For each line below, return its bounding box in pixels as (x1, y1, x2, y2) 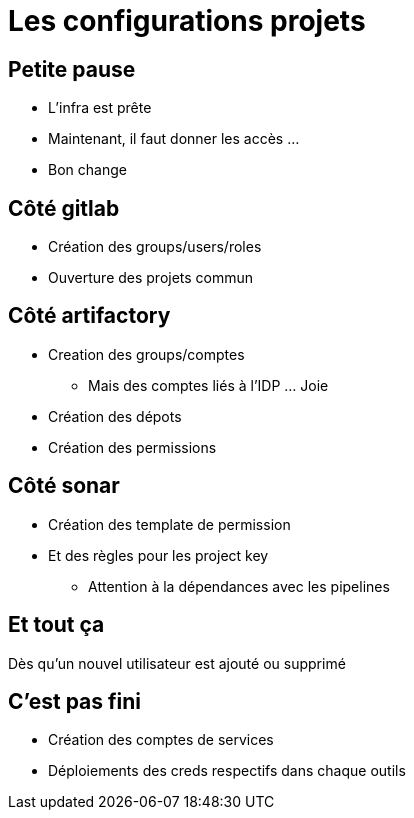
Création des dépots (48, 407, 182, 425)
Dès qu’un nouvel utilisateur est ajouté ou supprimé (8, 654, 346, 672)
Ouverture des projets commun (48, 269, 254, 287)
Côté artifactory (8, 303, 171, 329)
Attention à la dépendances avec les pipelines (88, 577, 390, 595)
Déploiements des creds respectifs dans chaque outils (48, 762, 406, 780)
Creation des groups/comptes (48, 345, 245, 363)
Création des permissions (48, 438, 217, 456)
